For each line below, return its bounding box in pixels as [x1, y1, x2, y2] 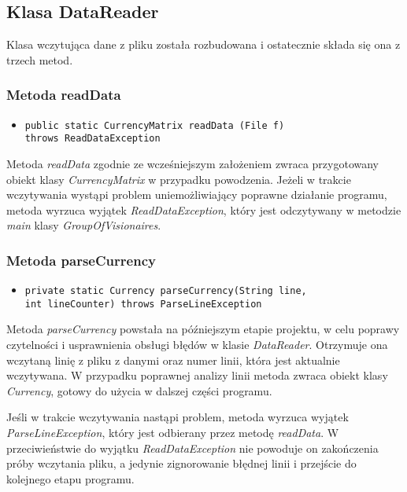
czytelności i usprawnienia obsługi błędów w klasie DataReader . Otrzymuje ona [6, 336, 388, 353]
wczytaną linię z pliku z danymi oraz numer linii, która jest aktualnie [6, 351, 340, 368]
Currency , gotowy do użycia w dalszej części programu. [6, 382, 272, 398]
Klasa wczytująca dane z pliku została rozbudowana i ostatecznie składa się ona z [6, 36, 401, 53]
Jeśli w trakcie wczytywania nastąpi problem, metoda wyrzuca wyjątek [6, 409, 349, 425]
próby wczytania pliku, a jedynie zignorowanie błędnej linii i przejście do [6, 455, 357, 472]
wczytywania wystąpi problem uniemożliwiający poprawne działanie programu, [6, 186, 387, 203]
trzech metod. [6, 51, 73, 68]
